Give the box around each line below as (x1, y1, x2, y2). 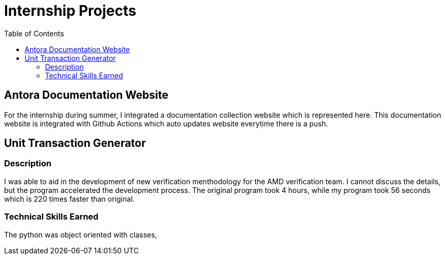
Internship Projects (4, 2, 137, 19)
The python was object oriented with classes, (4, 230, 157, 239)
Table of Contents (4, 29, 64, 38)
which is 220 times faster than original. (4, 194, 135, 203)
